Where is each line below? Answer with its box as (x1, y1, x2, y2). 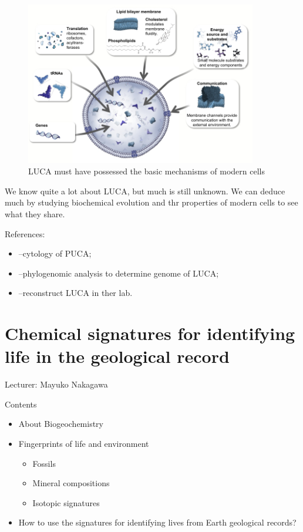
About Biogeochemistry (18, 417, 103, 430)
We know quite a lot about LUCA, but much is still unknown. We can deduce (5, 184, 285, 197)
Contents (5, 398, 37, 410)
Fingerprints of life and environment (18, 437, 149, 450)
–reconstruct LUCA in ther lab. (18, 287, 133, 299)
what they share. (5, 208, 65, 220)
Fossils (32, 457, 56, 469)
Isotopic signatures (32, 496, 100, 509)
